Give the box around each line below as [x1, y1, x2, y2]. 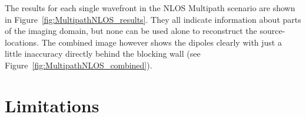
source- [260, 25, 285, 37]
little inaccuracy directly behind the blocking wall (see [5, 47, 201, 60]
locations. [5, 36, 39, 48]
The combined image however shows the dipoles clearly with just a [41, 36, 282, 48]
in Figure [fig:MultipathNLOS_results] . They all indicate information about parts [5, 13, 301, 25]
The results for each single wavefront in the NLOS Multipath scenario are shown [5, 2, 295, 13]
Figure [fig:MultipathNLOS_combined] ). [5, 58, 152, 71]
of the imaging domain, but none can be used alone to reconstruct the [5, 25, 257, 37]
